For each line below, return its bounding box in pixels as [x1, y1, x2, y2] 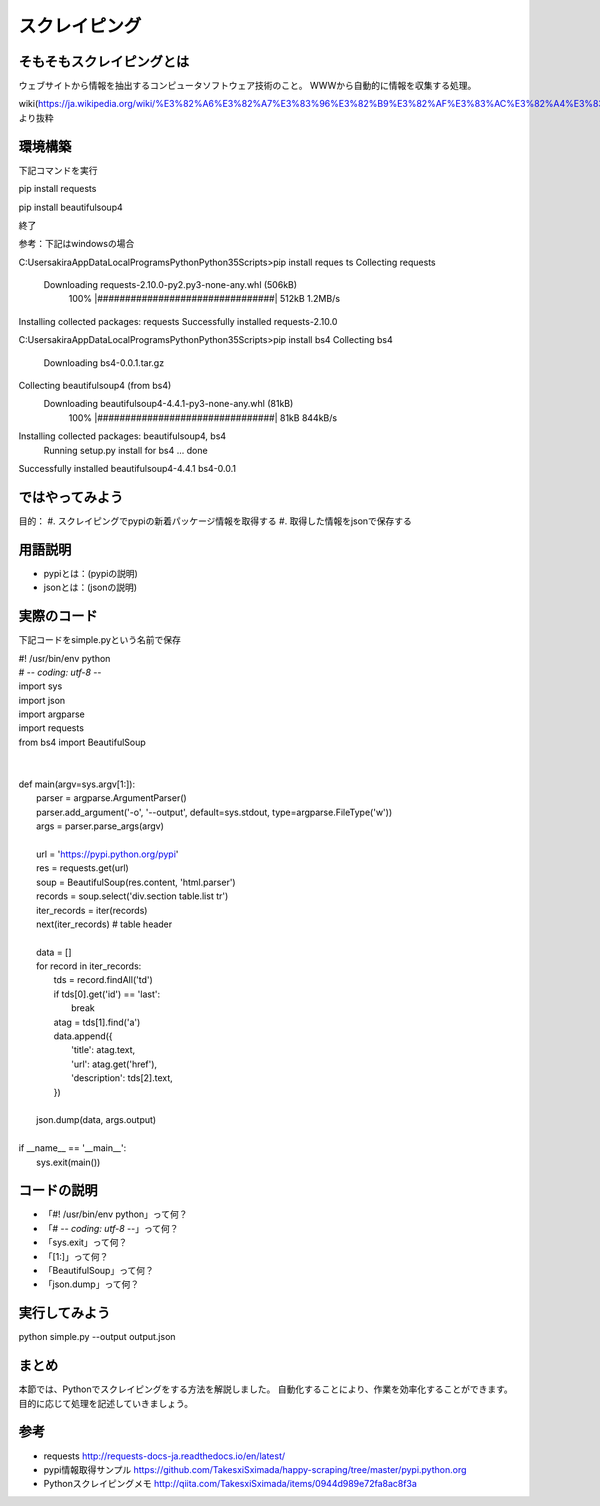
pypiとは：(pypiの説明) [43, 567, 139, 579]
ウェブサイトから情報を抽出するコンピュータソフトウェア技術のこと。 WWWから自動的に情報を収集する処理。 [18, 80, 477, 92]
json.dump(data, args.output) [36, 1114, 157, 1126]
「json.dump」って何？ [43, 1278, 140, 1290]
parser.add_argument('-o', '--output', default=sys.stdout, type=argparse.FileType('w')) [36, 806, 393, 818]
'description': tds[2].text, [71, 1072, 174, 1084]
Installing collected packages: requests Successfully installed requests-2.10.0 [18, 315, 338, 327]
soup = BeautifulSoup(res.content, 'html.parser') [36, 876, 236, 888]
